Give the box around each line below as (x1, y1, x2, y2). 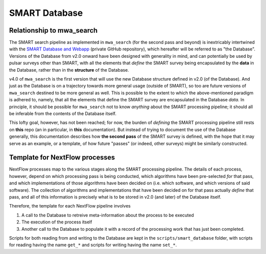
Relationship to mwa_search (9, 26, 98, 35)
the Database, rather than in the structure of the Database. (9, 67, 129, 73)
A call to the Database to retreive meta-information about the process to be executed (21, 212, 194, 218)
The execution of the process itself (21, 219, 92, 225)
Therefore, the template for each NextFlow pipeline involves (9, 203, 131, 209)
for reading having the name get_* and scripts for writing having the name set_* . (9, 242, 177, 248)
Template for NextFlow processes (9, 153, 115, 162)
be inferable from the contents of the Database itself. (9, 110, 117, 116)
